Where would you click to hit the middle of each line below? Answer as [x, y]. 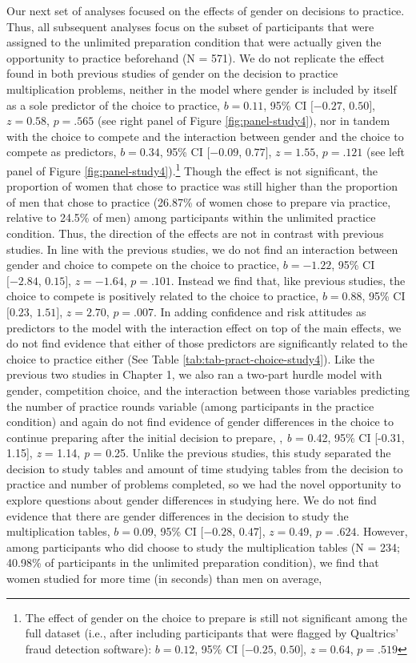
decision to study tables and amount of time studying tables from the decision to [205, 468]
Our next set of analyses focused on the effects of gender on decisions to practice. [206, 10]
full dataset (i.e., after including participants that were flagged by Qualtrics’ [212, 633]
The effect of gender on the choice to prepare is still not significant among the [216, 617]
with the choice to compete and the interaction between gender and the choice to [205, 136]
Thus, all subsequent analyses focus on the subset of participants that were [190, 26]
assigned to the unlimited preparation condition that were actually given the [194, 42]
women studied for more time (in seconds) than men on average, [164, 579]
